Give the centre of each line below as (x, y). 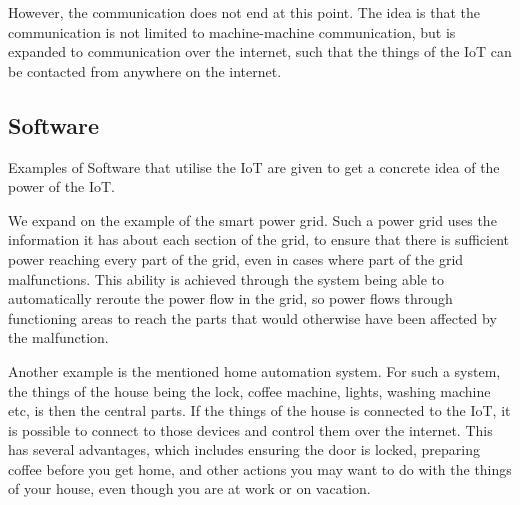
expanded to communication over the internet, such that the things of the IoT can (260, 51)
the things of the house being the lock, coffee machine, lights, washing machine (249, 390)
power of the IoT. (61, 186)
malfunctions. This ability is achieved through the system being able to (226, 278)
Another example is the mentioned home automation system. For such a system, (254, 370)
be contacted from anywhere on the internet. (145, 70)
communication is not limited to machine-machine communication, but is (232, 31)
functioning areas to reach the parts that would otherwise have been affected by (252, 317)
